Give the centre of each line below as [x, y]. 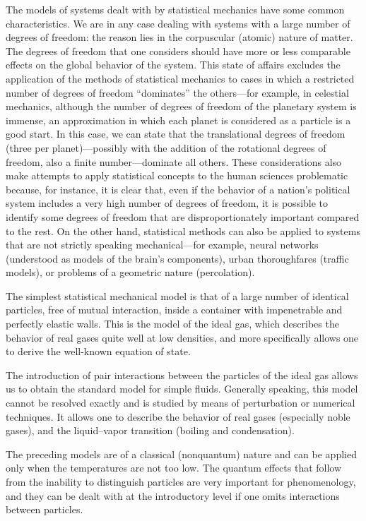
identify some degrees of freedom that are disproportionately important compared [183, 216]
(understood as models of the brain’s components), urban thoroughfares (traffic [177, 258]
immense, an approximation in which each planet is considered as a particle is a [178, 120]
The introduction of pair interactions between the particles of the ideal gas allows [182, 375]
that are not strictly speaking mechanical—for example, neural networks [162, 245]
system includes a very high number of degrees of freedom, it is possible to [167, 203]
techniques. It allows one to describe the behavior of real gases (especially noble [178, 416]
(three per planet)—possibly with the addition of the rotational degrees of [166, 147]
